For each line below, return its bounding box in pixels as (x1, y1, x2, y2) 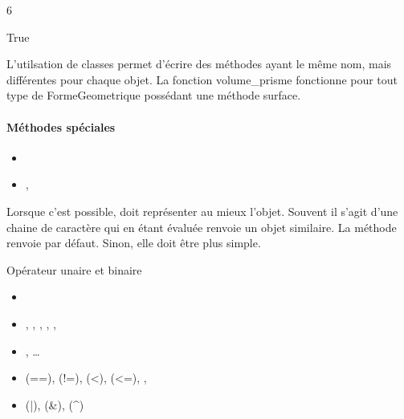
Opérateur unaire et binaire (6, 261, 142, 278)
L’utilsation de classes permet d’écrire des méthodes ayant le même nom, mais (6, 55, 392, 72)
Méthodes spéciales (6, 118, 116, 135)
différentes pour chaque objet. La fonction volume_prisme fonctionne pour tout (6, 71, 398, 87)
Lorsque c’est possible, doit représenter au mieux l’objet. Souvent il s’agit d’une (6, 202, 398, 219)
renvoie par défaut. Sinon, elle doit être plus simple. (6, 234, 261, 251)
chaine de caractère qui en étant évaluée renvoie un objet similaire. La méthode (6, 218, 397, 235)
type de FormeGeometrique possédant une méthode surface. (6, 87, 301, 104)
